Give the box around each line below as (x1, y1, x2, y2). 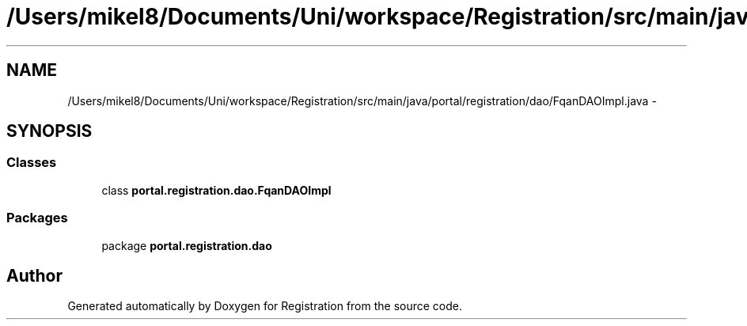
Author (6, 265, 63, 286)
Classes (6, 154, 57, 171)
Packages (6, 210, 68, 226)
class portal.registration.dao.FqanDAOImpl (101, 183, 332, 197)
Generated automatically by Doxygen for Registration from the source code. (67, 299, 463, 313)
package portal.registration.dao (101, 238, 272, 252)
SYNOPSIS (6, 121, 93, 142)
